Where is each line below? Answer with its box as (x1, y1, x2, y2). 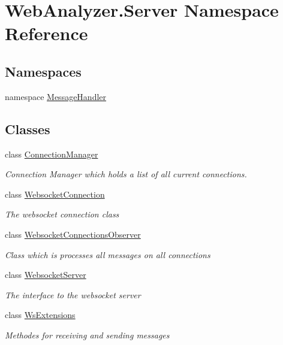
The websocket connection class (5, 208, 119, 220)
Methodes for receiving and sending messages (5, 328, 170, 341)
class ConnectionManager (5, 147, 98, 160)
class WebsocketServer (5, 268, 86, 281)
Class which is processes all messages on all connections (5, 248, 210, 261)
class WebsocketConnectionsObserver (5, 228, 141, 240)
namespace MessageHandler (5, 90, 107, 102)
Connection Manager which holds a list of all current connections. (5, 168, 247, 180)
